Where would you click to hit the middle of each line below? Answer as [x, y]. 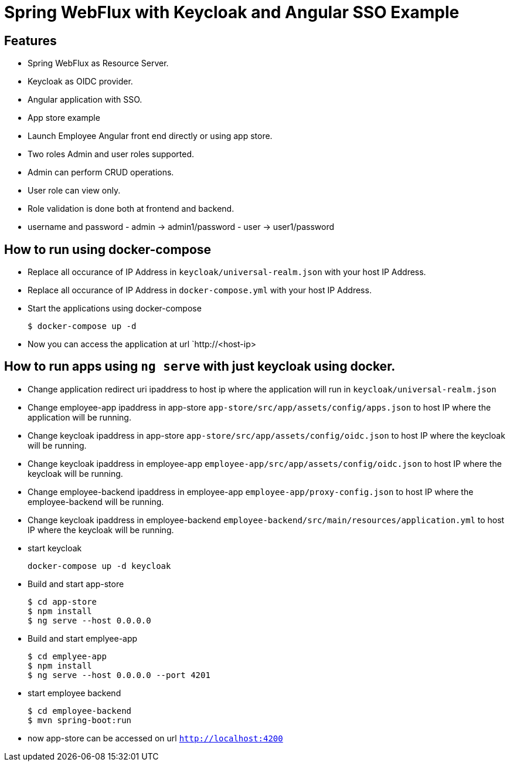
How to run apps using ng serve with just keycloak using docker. [200, 367]
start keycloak [55, 548]
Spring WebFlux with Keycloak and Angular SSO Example [232, 12]
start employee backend [74, 693]
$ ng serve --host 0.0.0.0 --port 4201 [119, 675]
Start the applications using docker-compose [115, 309]
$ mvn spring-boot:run [80, 720]
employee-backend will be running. [96, 501]
